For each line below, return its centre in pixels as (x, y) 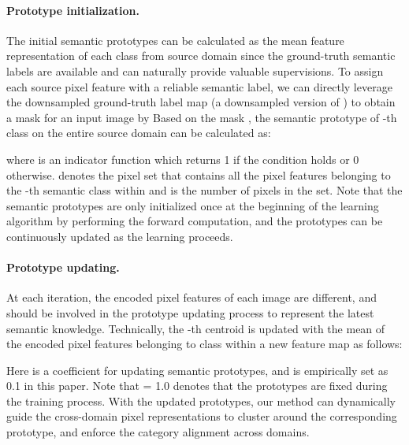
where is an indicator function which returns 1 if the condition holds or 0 (183, 159)
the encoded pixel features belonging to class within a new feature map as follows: (204, 344)
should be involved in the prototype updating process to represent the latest (190, 312)
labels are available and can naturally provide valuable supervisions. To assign (195, 70)
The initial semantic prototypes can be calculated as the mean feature (175, 40)
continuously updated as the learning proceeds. (120, 236)
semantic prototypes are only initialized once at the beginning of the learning (193, 205)
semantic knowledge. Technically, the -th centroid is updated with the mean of (196, 328)
